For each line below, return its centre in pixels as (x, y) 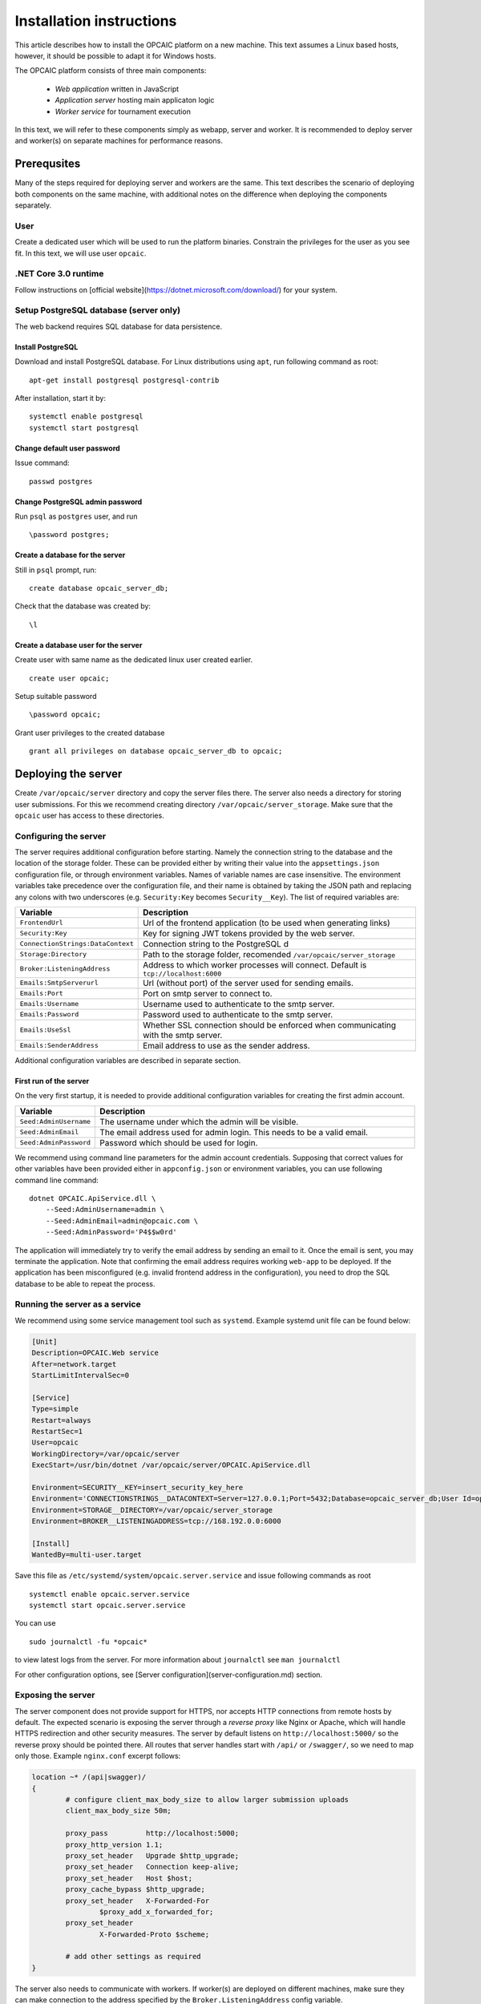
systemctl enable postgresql (86, 416)
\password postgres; (69, 535)
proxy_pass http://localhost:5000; (152, 1833)
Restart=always (61, 1420)
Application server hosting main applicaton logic (135, 100)
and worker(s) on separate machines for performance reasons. (119, 141)
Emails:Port (41, 994)
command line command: (57, 1180)
